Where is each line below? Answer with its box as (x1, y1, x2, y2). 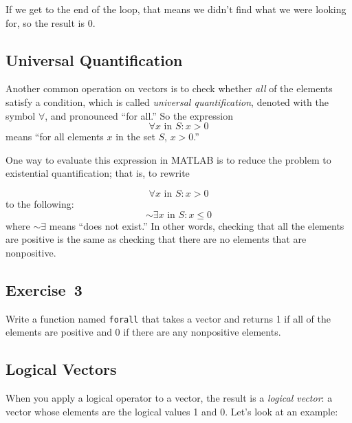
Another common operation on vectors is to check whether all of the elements (5, 81, 333, 96)
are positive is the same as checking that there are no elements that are (5, 232, 307, 246)
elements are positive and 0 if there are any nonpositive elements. (5, 325, 281, 339)
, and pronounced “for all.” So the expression (45, 108, 233, 122)
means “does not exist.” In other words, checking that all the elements (49, 218, 344, 232)
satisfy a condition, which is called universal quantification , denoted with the (5, 94, 329, 109)
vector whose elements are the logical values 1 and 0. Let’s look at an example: (5, 404, 338, 418)
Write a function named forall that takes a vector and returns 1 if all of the (5, 311, 331, 325)
